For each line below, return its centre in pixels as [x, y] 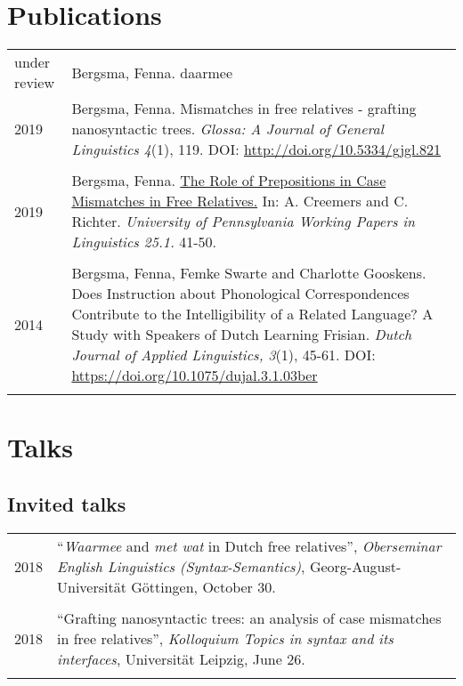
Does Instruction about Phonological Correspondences [240, 294]
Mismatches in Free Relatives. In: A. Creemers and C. [240, 201]
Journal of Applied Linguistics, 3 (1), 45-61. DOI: [223, 355]
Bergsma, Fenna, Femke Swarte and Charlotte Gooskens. [249, 273]
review [34, 83]
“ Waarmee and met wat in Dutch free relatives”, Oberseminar [249, 545]
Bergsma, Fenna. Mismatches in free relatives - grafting [244, 109]
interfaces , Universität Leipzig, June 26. [181, 658]
